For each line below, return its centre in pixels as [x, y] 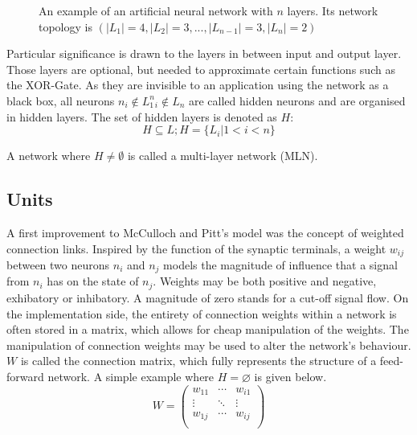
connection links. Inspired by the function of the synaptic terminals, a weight [196, 248]
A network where [49, 156]
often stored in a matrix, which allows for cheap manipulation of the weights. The [208, 329]
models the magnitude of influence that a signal [280, 265]
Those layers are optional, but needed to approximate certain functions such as [201, 69]
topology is [65, 26]
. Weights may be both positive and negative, [265, 281]
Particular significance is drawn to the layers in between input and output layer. [204, 53]
